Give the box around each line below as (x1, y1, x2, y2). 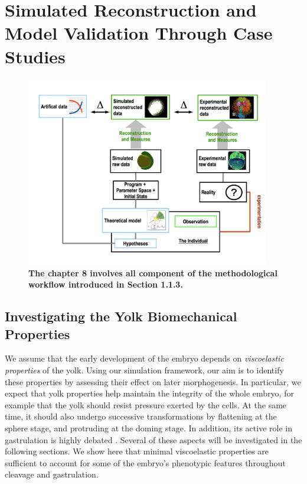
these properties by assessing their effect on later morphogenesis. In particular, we (5, 375, 301, 388)
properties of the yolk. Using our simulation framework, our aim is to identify (5, 363, 284, 376)
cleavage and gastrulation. (5, 468, 99, 480)
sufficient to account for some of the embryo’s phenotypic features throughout (5, 456, 286, 469)
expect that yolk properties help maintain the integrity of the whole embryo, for (5, 387, 294, 399)
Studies (5, 44, 66, 68)
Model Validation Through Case (5, 21, 273, 45)
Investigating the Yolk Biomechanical (5, 307, 237, 325)
